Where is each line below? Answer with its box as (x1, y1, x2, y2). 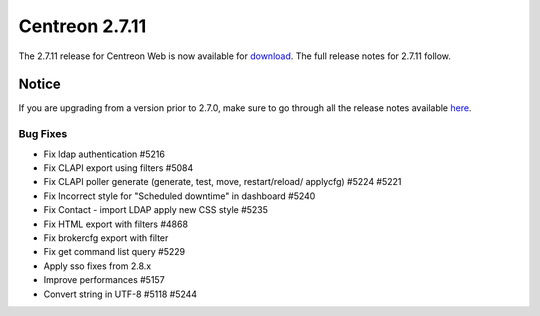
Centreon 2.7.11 (18, 15, 147, 37)
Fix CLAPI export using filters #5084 (43, 161, 194, 174)
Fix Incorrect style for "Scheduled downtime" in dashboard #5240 (43, 190, 316, 202)
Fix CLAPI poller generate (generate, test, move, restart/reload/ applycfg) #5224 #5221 (43, 176, 402, 188)
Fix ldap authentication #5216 (43, 148, 165, 160)
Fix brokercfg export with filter (43, 231, 169, 244)
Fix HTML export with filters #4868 (43, 218, 189, 230)
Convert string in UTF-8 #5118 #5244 (43, 288, 198, 300)
